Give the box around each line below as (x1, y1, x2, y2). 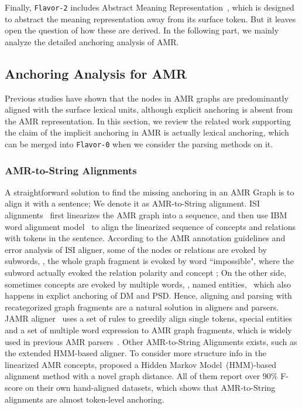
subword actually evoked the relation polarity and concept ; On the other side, (5, 266, 286, 279)
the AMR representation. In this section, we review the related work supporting (5, 114, 291, 127)
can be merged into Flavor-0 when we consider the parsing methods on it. (5, 138, 273, 150)
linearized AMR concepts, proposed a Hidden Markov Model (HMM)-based (5, 358, 277, 370)
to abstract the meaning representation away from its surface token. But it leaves (5, 12, 296, 25)
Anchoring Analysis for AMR (5, 64, 187, 82)
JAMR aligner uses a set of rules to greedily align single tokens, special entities (5, 312, 293, 325)
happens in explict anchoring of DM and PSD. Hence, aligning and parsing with (5, 289, 292, 302)
